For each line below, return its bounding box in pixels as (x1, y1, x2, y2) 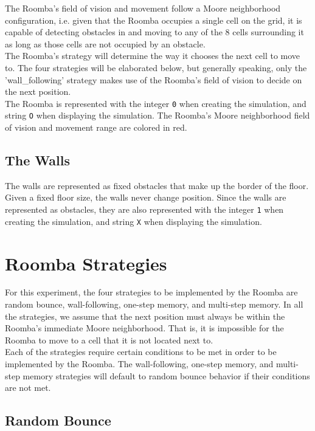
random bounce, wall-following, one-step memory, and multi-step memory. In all (5, 298, 303, 311)
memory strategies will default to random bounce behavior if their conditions (22, 369, 310, 382)
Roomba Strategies (5, 250, 167, 275)
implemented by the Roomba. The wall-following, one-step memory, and (5, 357, 274, 370)
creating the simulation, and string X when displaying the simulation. (5, 215, 262, 227)
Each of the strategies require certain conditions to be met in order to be (5, 345, 277, 358)
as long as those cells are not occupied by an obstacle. (5, 37, 206, 50)
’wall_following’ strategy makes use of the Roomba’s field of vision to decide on (5, 73, 302, 86)
